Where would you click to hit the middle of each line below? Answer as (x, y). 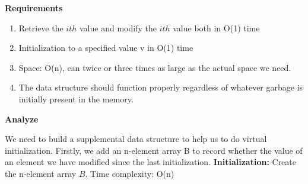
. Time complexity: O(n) (130, 173)
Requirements (34, 8)
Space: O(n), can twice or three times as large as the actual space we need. (155, 67)
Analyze (22, 119)
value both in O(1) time (216, 28)
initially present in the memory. (76, 99)
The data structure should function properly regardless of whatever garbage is (161, 87)
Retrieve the (41, 28)
